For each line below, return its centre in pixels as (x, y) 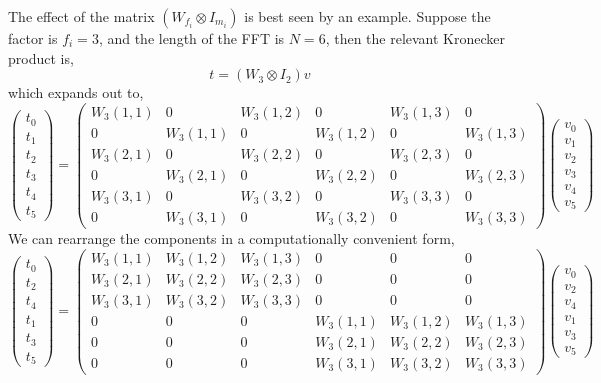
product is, (41, 57)
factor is (33, 38)
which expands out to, (76, 92)
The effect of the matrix (81, 16)
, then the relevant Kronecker (415, 38)
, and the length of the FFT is (191, 38)
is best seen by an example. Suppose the (367, 16)
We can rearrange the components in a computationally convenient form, (231, 238)
